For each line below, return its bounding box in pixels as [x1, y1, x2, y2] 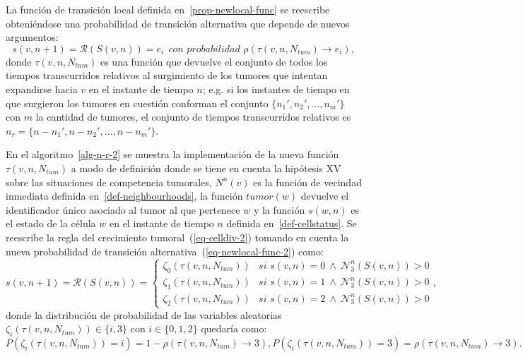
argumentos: [6, 30, 59, 44]
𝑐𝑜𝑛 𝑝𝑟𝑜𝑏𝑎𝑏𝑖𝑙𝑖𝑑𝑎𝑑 [168, 44, 240, 54]
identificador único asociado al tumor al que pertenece [6, 202, 240, 217]
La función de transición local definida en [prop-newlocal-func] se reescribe [6, 2, 330, 16]
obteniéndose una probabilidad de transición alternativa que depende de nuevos [6, 16, 350, 30]
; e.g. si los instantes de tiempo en [202, 81, 350, 96]
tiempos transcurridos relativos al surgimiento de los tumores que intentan [6, 68, 328, 83]
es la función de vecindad [253, 174, 362, 189]
